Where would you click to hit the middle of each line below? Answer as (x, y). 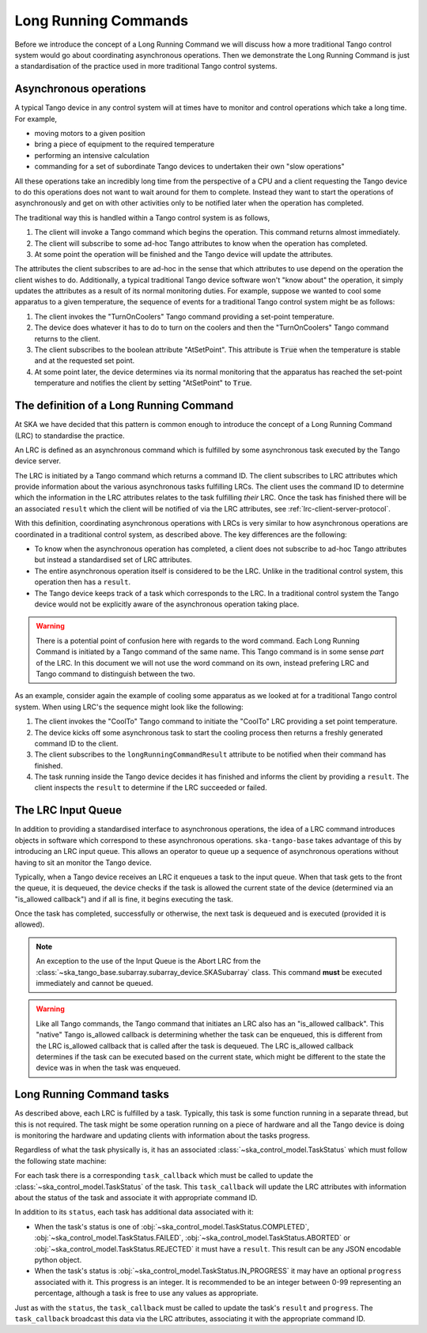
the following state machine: (60, 1161)
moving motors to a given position (90, 134)
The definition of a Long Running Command (124, 406)
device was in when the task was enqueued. (108, 1068)
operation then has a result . (82, 582)
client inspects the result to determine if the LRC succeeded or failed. (151, 787)
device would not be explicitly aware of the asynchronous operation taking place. (167, 604)
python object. (58, 1259)
